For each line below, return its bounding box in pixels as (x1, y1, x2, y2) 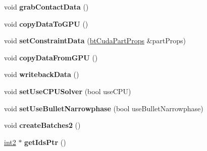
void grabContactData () (4, 2, 89, 12)
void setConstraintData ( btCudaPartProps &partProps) (4, 35, 186, 46)
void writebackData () (4, 69, 79, 80)
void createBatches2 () (4, 120, 81, 130)
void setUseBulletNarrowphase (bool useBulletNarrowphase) (4, 103, 203, 113)
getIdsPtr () (24, 136, 66, 147)
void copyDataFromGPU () (4, 52, 98, 62)
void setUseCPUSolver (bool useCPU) (4, 86, 131, 96)
